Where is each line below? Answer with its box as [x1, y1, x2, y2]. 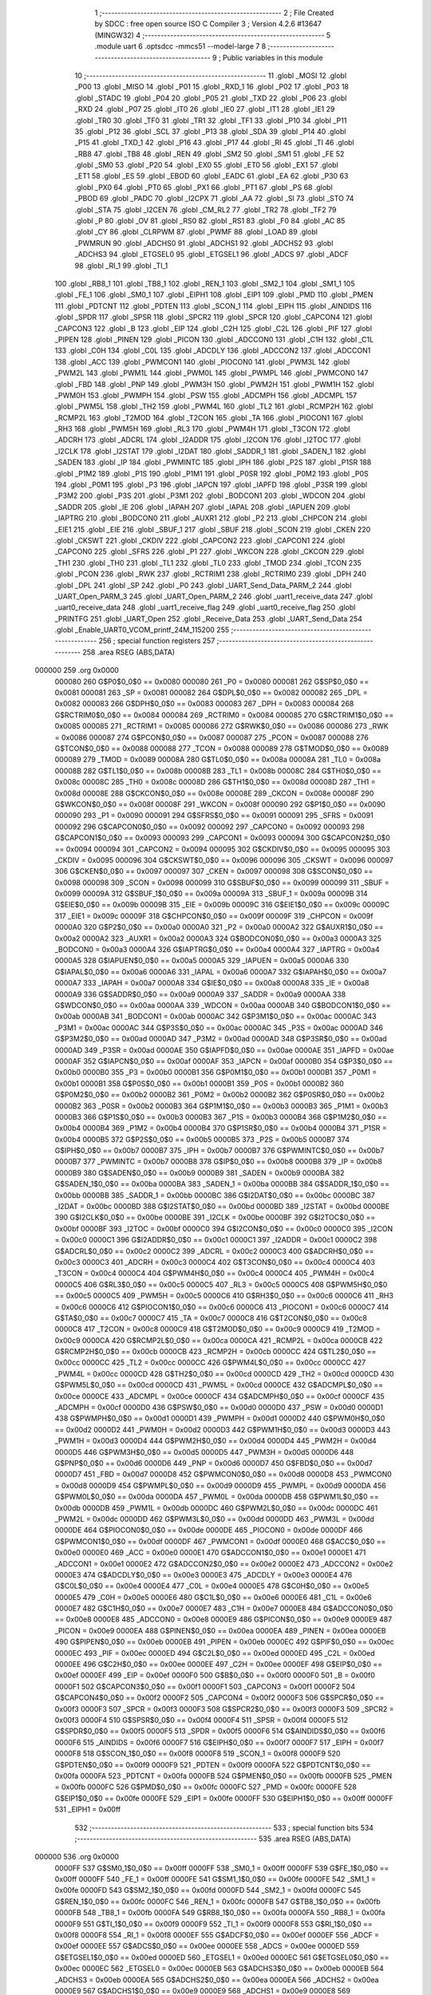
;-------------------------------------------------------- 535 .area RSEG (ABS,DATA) [74, 1834, 351, 1843]
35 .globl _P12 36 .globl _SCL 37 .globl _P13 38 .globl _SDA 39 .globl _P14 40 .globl [74, 126, 346, 136]
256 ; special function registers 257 [98, 636, 215, 646]
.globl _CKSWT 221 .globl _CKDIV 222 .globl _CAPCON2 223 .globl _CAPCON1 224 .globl [54, 535, 346, 545]
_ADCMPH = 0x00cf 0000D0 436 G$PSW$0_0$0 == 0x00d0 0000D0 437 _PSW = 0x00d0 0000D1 [54, 1403, 383, 1412]
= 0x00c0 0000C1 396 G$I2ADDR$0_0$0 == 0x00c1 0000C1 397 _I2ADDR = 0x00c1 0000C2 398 [54, 1235, 378, 1245]
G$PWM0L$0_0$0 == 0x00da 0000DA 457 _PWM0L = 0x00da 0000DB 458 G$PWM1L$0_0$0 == [54, 1492, 379, 1502]
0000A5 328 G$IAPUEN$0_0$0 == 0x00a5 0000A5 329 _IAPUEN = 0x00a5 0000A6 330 [54, 956, 350, 966]
